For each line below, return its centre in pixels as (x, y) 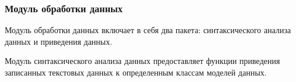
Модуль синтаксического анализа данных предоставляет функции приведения (142, 61)
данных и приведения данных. (59, 41)
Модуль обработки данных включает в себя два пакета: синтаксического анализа (148, 30)
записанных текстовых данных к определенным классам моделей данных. (136, 72)
